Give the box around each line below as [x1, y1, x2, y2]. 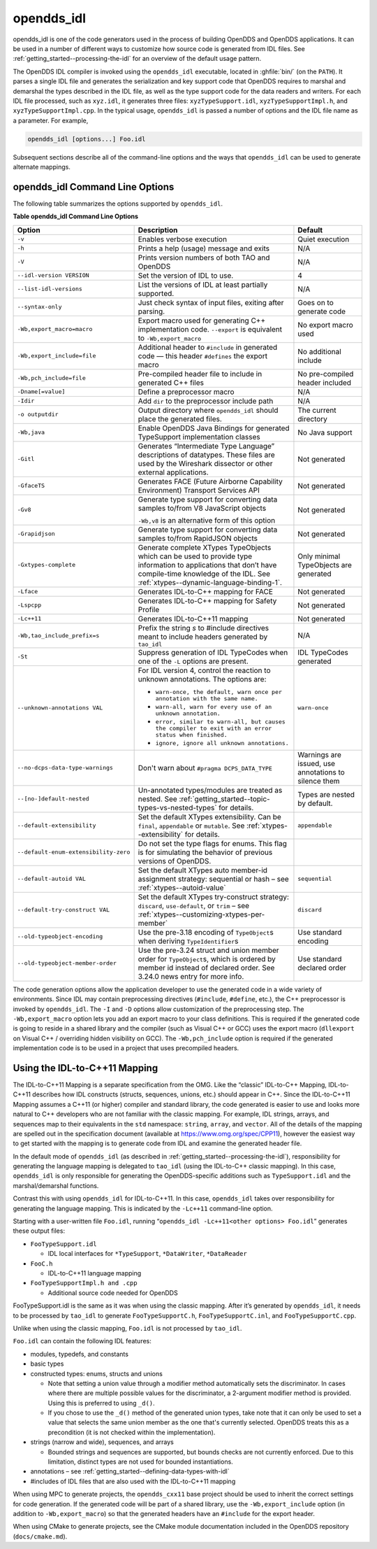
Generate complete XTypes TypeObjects [138, 542, 272, 552]
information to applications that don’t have [138, 560, 277, 570]
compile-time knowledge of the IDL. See [138, 569, 271, 579]
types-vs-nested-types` [138, 802, 217, 812]
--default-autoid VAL [17, 875, 87, 883]
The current [297, 405, 337, 415]
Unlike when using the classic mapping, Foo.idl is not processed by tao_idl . [13, 1324, 242, 1332]
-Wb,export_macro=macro [17, 325, 93, 333]
